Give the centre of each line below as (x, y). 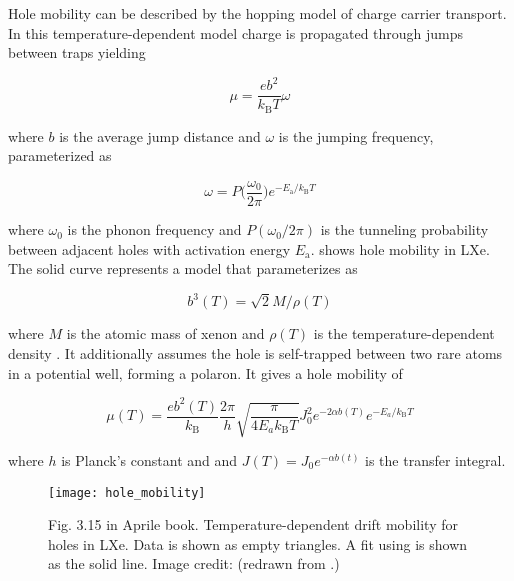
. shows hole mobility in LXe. (400, 248)
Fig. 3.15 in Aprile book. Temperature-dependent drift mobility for (253, 524)
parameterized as (60, 155)
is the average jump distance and (160, 135)
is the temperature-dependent (404, 333)
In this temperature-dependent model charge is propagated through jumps (236, 32)
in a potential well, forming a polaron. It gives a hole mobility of (205, 372)
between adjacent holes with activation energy (149, 248)
